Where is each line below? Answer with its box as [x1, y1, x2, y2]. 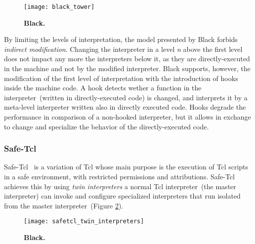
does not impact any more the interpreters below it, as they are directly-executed [4, 53, 250, 64]
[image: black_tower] [24, 3, 95, 10]
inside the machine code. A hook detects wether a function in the [4, 82, 202, 93]
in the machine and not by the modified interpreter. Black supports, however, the [4, 63, 251, 74]
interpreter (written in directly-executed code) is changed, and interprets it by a [4, 92, 248, 102]
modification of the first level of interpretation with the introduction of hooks [4, 73, 238, 83]
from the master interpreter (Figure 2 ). [4, 200, 124, 210]
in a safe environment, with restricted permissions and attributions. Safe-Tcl [4, 171, 235, 181]
